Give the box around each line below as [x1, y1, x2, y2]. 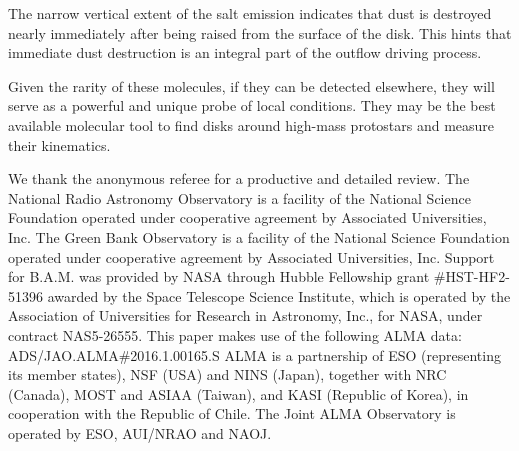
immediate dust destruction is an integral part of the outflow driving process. [8, 42, 482, 63]
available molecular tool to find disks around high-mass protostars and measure [8, 114, 495, 135]
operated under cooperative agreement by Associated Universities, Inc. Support [8, 246, 495, 267]
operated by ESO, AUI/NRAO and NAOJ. [8, 422, 272, 443]
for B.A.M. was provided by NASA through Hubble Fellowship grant [8, 266, 430, 287]
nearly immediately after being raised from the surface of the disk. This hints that [8, 22, 512, 43]
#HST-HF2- [433, 266, 510, 287]
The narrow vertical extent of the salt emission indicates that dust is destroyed [8, 3, 492, 23]
